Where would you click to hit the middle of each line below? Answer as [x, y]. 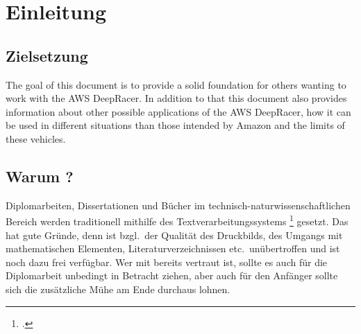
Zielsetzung [47, 55]
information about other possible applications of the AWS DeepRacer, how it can [178, 111]
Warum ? [40, 176]
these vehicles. [36, 138]
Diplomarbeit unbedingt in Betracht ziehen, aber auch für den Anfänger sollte [172, 275]
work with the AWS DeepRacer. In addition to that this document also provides [176, 98]
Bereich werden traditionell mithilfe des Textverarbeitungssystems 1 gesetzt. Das [177, 220]
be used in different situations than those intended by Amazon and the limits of [175, 125]
